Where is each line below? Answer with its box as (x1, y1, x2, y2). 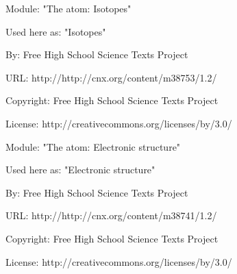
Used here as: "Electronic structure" (5, 162, 155, 177)
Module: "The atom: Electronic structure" (5, 139, 181, 153)
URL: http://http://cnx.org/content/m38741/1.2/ (5, 208, 217, 223)
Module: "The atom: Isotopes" (5, 1, 132, 15)
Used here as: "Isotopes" (5, 24, 106, 38)
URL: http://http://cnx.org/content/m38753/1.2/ (5, 70, 217, 84)
